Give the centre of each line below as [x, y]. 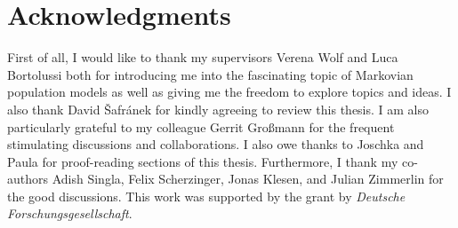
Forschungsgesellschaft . [70, 213]
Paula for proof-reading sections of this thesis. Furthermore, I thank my [203, 161]
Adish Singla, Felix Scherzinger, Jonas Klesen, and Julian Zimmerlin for [248, 179]
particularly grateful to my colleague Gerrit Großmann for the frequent [201, 126]
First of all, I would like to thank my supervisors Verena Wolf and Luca [203, 57]
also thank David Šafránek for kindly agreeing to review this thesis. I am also [218, 109]
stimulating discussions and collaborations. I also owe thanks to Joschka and [216, 144]
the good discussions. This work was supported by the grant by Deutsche [206, 196]
